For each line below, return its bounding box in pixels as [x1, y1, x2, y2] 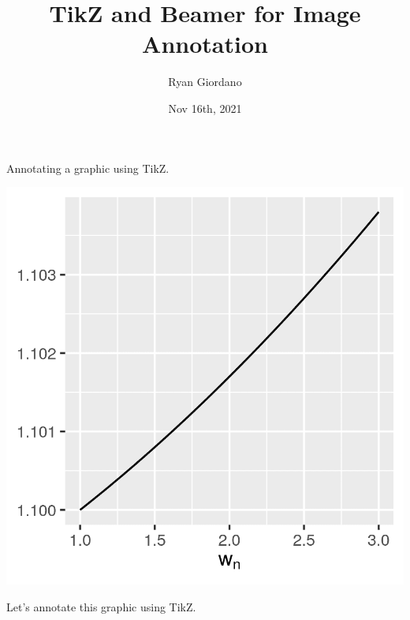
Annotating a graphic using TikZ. [6, 159, 170, 176]
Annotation [142, 28, 268, 60]
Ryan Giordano [168, 73, 242, 90]
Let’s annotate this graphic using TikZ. [6, 598, 196, 614]
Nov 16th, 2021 [168, 99, 242, 116]
